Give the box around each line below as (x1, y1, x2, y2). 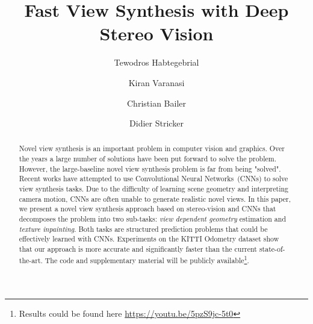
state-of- (259, 244, 285, 254)
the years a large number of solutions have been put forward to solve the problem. (19, 154, 276, 164)
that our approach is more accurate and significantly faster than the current (19, 244, 257, 254)
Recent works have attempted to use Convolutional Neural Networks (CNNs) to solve (19, 173, 288, 184)
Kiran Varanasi (128, 76, 185, 89)
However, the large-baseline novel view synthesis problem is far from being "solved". (19, 163, 281, 173)
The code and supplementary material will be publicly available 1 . (45, 253, 249, 265)
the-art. (19, 255, 43, 265)
